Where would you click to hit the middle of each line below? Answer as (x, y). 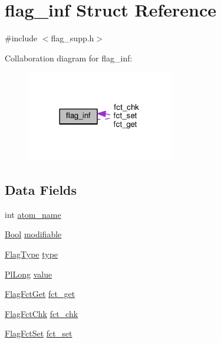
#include (21, 38)
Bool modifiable (33, 234)
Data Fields (41, 189)
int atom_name (33, 214)
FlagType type (32, 254)
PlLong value (29, 274)
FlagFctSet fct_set (39, 333)
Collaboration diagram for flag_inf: (69, 58)
